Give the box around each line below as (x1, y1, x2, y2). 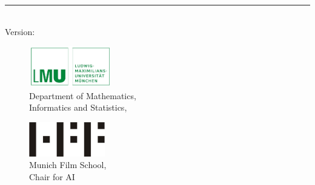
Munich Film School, (29, 158, 107, 171)
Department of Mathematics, (29, 89, 136, 102)
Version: (5, 25, 35, 37)
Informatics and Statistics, (29, 101, 127, 114)
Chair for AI (29, 170, 75, 183)
